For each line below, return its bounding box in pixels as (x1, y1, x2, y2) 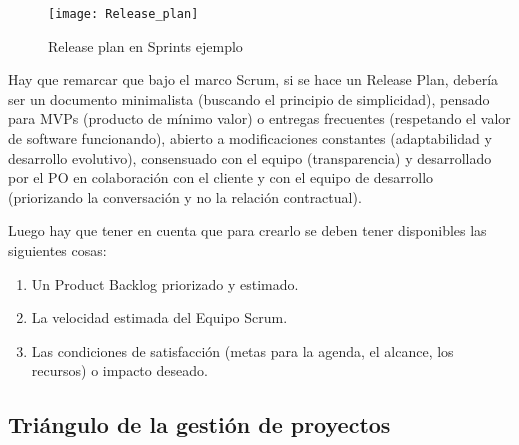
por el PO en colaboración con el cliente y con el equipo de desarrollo (8, 167, 434, 188)
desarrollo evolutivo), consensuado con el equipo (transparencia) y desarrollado (8, 147, 492, 168)
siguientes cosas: (8, 240, 107, 260)
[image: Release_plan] (48, 7, 199, 21)
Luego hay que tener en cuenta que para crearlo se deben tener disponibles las (8, 220, 487, 241)
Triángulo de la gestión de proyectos (8, 409, 391, 440)
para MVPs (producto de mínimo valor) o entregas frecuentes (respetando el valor (8, 108, 511, 129)
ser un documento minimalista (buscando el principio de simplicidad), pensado (8, 88, 490, 109)
